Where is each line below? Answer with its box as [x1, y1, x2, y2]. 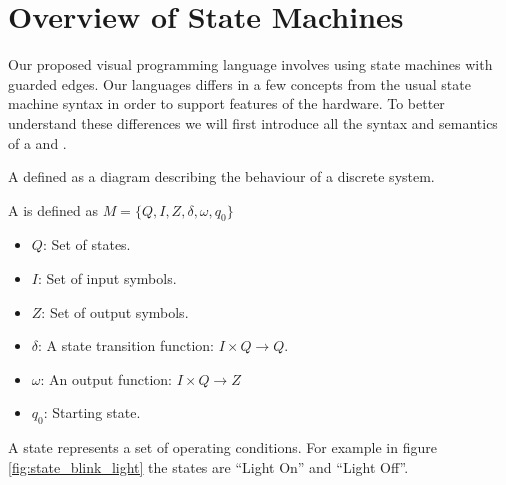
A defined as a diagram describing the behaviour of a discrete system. [8, 166, 435, 187]
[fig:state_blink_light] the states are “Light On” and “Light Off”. [8, 456, 409, 477]
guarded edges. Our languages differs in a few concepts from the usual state [8, 73, 471, 94]
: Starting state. [43, 402, 141, 423]
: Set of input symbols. [37, 268, 177, 289]
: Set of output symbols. [41, 301, 189, 322]
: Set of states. [42, 234, 131, 255]
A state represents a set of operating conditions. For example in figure [8, 437, 437, 458]
